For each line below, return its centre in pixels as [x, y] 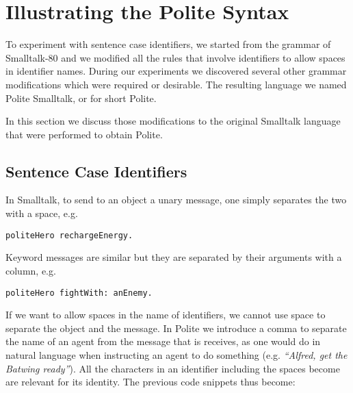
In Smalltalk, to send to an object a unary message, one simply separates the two [176, 200]
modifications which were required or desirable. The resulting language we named [176, 84]
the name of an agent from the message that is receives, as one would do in [163, 341]
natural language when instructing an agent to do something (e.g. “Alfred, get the [176, 354]
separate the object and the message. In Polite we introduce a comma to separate [176, 328]
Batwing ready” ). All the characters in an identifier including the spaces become [173, 368]
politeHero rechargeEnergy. [69, 235]
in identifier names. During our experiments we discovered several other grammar [176, 71]
